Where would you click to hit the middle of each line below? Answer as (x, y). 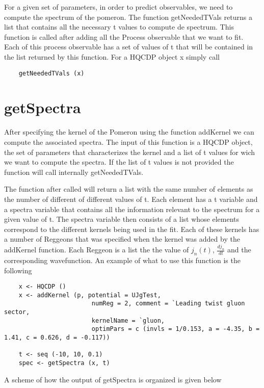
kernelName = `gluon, (128, 320)
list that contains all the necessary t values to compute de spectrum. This (119, 27)
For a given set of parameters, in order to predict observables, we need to (118, 7)
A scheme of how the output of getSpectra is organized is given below (113, 379)
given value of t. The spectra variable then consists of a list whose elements (122, 219)
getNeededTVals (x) (51, 73)
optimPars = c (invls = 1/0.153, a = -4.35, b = (176, 329)
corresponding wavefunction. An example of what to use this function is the (122, 260)
